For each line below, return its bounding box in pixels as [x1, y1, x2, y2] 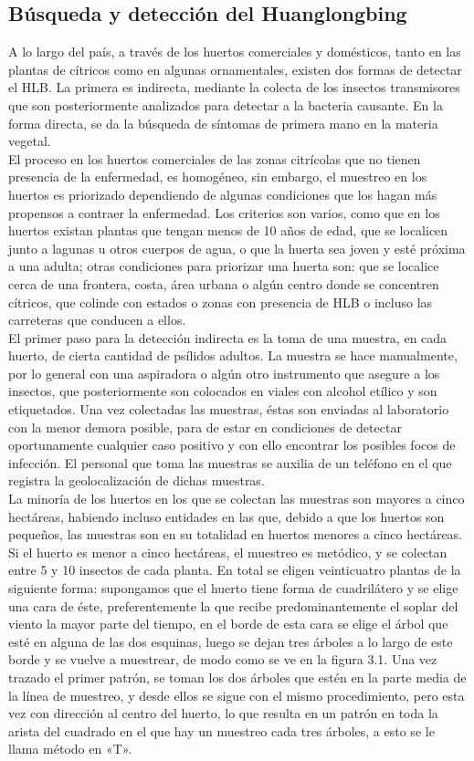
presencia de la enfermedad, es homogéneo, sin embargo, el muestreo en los [8, 167, 427, 186]
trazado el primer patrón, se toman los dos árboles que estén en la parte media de [8, 667, 467, 686]
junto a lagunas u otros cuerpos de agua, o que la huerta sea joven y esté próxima [8, 238, 466, 257]
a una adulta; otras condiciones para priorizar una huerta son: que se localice [8, 256, 439, 276]
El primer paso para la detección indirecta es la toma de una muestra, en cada [8, 328, 448, 347]
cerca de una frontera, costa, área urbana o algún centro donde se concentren [8, 274, 439, 293]
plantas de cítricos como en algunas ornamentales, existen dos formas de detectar [8, 59, 462, 78]
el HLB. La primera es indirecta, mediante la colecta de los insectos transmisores [8, 78, 460, 97]
